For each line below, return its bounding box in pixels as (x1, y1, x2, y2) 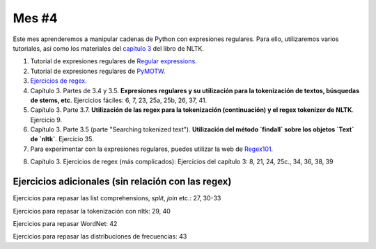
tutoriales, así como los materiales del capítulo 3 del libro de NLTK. (13, 44, 205, 52)
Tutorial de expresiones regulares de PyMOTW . (30, 67, 166, 75)
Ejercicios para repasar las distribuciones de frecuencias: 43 (13, 232, 187, 241)
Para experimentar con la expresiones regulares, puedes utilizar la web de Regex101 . (30, 145, 274, 153)
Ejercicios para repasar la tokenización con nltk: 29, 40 (13, 207, 171, 215)
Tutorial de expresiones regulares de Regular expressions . (30, 57, 198, 65)
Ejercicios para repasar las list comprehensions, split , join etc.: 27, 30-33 (13, 194, 221, 202)
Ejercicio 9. (30, 115, 63, 124)
